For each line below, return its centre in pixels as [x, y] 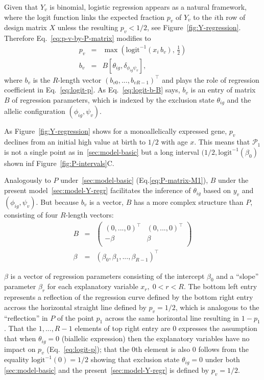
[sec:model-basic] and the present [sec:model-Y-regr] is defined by [107, 370]
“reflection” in [26, 317]
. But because [57, 201]
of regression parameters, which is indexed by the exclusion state [113, 100]
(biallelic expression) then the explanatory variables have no [155, 338]
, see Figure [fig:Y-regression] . [194, 27]
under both [222, 359]
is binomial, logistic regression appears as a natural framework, [148, 7]
